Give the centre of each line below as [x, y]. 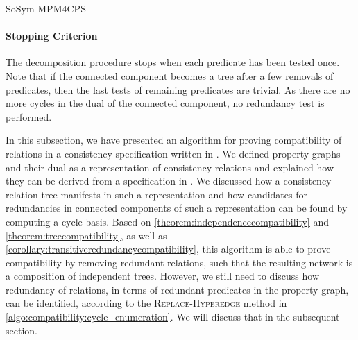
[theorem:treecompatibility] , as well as [86, 235]
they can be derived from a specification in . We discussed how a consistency [169, 181]
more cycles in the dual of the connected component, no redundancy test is [165, 103]
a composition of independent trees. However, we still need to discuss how [162, 276]
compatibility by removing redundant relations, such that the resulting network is [179, 262]
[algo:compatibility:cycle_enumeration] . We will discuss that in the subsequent [173, 317]
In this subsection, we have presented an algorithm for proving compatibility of [174, 140]
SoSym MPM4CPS [46, 8]
